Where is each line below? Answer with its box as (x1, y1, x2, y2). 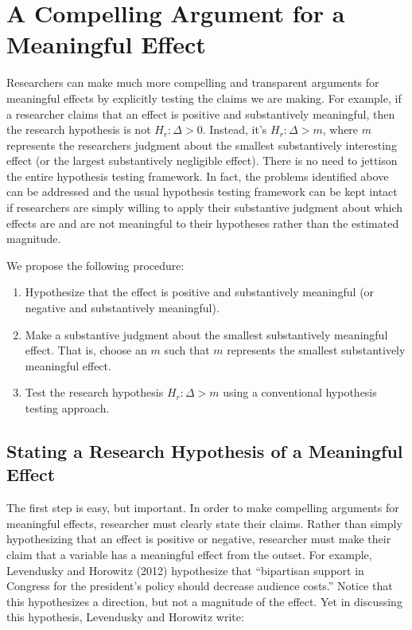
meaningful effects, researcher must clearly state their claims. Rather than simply (6, 515, 402, 531)
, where (322, 121, 359, 138)
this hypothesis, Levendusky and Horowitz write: (6, 608, 244, 625)
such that (164, 342, 210, 358)
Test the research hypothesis (25, 384, 164, 401)
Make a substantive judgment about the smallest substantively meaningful (25, 326, 388, 342)
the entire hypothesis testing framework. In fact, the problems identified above (6, 167, 389, 184)
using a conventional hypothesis (223, 384, 377, 401)
